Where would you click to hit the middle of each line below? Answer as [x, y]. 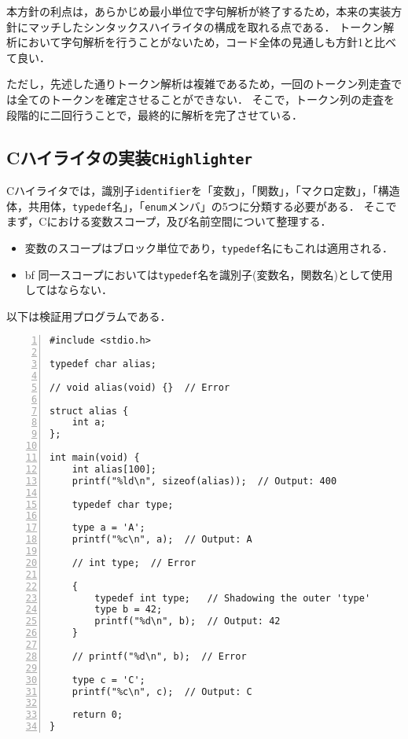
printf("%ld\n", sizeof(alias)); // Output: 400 [204, 481]
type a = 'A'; [108, 528]
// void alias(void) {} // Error [140, 387]
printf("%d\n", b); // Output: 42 [187, 621]
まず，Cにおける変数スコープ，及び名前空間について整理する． [169, 221]
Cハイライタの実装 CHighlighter [130, 157]
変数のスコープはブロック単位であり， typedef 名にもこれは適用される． [209, 247]
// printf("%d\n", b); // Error [159, 656]
